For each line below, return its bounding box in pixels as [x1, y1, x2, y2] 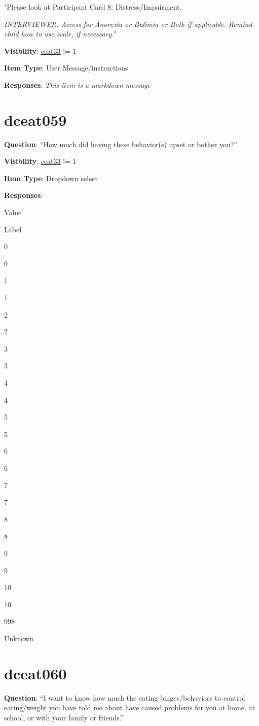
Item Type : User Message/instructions [4, 62, 128, 73]
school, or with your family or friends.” [4, 712, 124, 722]
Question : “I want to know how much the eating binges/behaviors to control [4, 692, 245, 703]
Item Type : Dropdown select [4, 172, 98, 183]
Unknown [4, 633, 33, 643]
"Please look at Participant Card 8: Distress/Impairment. [4, 2, 182, 12]
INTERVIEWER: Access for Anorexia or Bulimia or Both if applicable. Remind [4, 18, 252, 29]
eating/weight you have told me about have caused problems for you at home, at [4, 702, 255, 713]
